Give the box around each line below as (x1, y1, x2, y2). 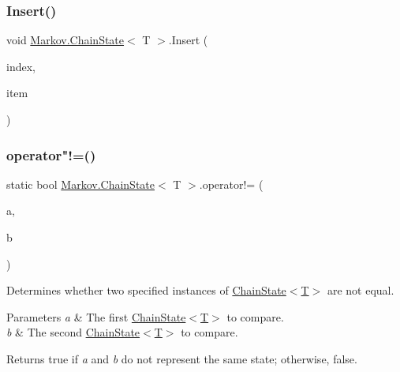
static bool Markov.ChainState (6, 175, 155, 192)
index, (6, 58, 36, 74)
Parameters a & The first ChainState (6, 308, 186, 325)
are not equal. (327, 282, 394, 299)
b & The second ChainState (6, 324, 140, 340)
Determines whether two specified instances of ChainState (6, 282, 286, 299)
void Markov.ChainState (6, 32, 125, 48)
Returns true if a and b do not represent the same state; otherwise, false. (6, 350, 357, 366)
